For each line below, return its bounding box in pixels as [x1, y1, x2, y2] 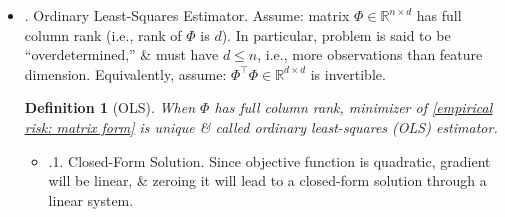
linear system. [48, 189, 134, 210]
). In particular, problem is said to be [221, 24, 451, 45]
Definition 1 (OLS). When [24, 97, 196, 118]
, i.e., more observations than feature [257, 44, 483, 65]
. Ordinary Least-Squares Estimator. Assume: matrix [24, 5, 350, 25]
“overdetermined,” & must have [24, 44, 219, 65]
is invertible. [310, 63, 386, 84]
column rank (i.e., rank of [24, 24, 182, 45]
